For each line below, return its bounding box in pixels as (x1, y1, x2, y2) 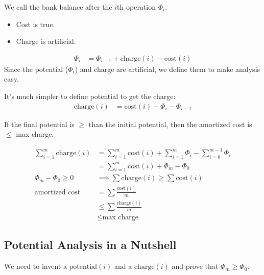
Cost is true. (16, 18, 55, 29)
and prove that (172, 261, 219, 271)
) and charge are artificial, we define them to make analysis (75, 63, 260, 74)
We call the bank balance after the (4, 2, 112, 12)
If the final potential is (4, 118, 75, 129)
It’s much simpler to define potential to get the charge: (4, 91, 176, 101)
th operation (117, 2, 156, 12)
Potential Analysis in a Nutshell (4, 237, 177, 253)
